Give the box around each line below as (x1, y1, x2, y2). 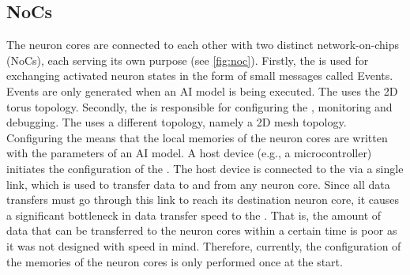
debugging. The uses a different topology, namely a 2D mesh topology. (6, 114, 347, 130)
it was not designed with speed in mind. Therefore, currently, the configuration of (6, 237, 401, 254)
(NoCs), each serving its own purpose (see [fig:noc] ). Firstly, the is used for (6, 51, 369, 68)
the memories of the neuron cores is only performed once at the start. (6, 253, 343, 269)
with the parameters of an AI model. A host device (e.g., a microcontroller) (6, 145, 372, 161)
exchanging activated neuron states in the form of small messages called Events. (6, 67, 393, 84)
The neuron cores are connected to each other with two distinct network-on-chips (6, 36, 399, 53)
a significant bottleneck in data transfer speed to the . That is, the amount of (6, 206, 382, 223)
